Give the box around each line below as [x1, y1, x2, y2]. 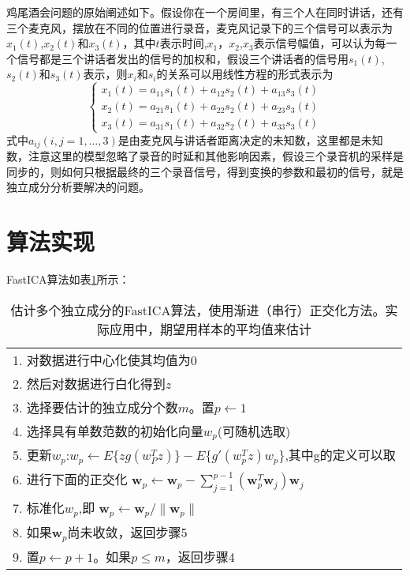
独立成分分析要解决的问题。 [6, 179, 150, 195]
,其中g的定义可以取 [285, 446, 396, 465]
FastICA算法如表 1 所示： [6, 270, 130, 287]
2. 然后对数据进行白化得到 [13, 374, 166, 393]
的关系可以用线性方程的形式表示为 [156, 66, 334, 82]
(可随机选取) [217, 421, 291, 440]
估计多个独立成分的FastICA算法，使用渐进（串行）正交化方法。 [10, 300, 386, 319]
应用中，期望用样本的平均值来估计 [109, 319, 311, 338]
